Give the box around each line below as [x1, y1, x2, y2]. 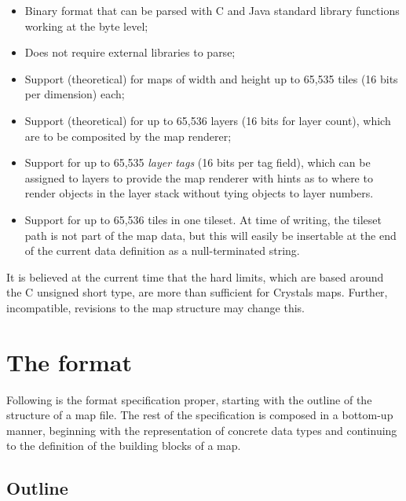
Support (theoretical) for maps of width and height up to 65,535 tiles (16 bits [24, 70, 398, 87]
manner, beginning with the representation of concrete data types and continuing [6, 422, 397, 438]
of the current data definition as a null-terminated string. [24, 242, 300, 259]
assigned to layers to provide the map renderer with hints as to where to [24, 169, 373, 186]
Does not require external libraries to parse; [24, 44, 236, 61]
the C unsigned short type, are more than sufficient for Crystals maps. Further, [6, 284, 388, 300]
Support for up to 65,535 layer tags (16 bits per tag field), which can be [24, 154, 371, 171]
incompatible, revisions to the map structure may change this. [6, 299, 305, 315]
